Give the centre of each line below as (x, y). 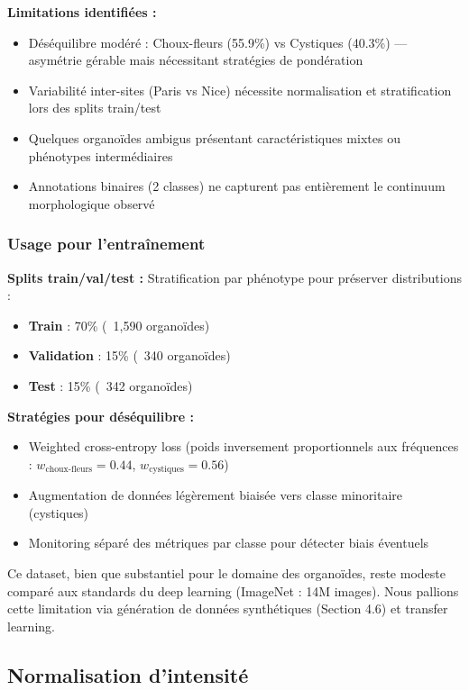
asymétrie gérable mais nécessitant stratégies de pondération (196, 60)
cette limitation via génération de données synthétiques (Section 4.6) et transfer (228, 608)
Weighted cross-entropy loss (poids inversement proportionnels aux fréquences (244, 446)
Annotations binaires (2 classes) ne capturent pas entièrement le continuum (237, 186)
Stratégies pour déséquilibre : (101, 416)
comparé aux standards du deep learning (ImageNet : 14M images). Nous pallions (233, 590)
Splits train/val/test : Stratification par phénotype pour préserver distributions (234, 277)
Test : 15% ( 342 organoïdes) (110, 385)
